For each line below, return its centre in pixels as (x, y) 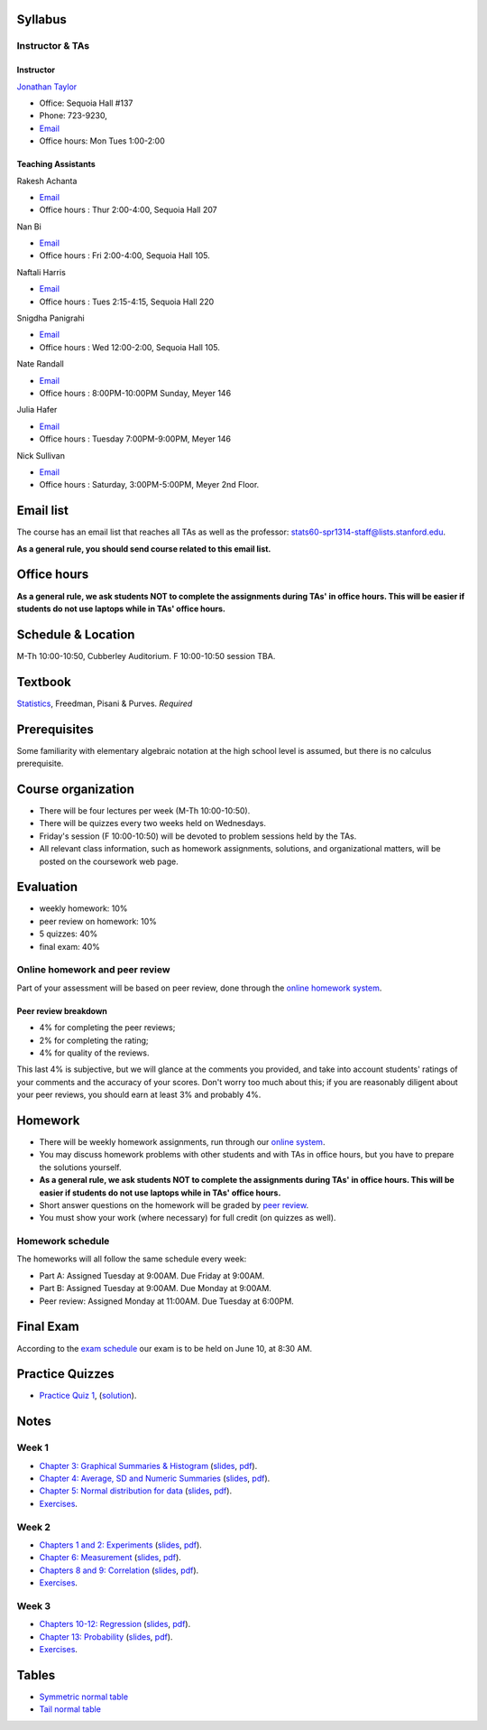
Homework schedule (63, 1242)
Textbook (44, 682)
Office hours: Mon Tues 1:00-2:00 (102, 141)
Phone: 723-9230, (73, 116)
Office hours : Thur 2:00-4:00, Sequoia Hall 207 (128, 210)
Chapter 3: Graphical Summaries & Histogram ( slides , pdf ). (148, 1465)
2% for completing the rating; (94, 1040)
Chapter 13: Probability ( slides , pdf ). (106, 1637)
